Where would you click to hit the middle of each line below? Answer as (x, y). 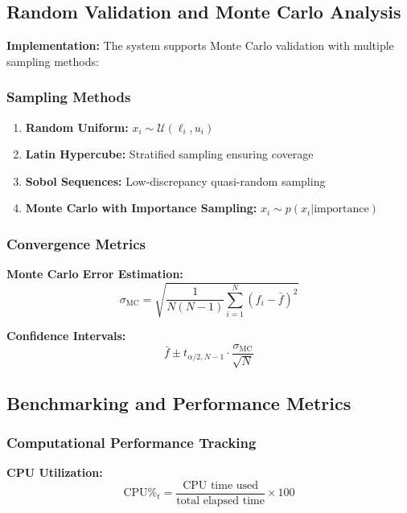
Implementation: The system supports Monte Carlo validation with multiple (200, 45)
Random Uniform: (77, 127)
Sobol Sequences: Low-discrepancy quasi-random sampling (175, 181)
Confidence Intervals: (66, 336)
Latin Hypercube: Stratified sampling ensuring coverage (169, 154)
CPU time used (221, 485)
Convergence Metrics (76, 243)
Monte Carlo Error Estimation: (95, 274)
